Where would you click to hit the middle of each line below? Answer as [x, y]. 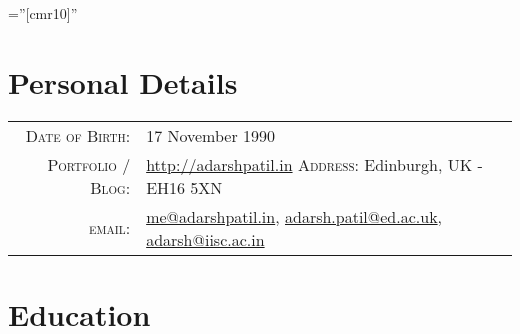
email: [110, 228]
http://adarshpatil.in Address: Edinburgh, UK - [314, 164]
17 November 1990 [211, 135]
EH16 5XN [184, 187]
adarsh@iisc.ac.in [205, 239]
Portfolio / [89, 164]
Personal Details [123, 81]
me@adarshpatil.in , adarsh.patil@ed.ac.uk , [294, 216]
